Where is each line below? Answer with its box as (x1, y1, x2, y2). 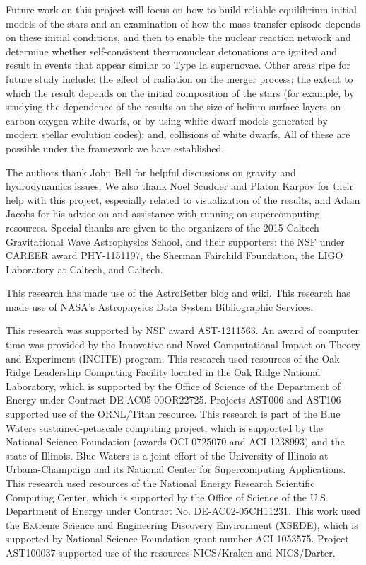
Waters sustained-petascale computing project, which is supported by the (6, 420, 323, 435)
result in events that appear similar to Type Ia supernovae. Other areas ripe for (6, 57, 350, 72)
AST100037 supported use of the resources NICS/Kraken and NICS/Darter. (6, 544, 336, 559)
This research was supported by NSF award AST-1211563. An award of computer (6, 323, 360, 338)
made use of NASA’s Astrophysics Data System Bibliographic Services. (6, 299, 314, 314)
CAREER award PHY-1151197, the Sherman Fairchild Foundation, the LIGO (6, 248, 343, 263)
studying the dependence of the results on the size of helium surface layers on (6, 99, 341, 114)
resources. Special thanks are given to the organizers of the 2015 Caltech (6, 219, 319, 234)
